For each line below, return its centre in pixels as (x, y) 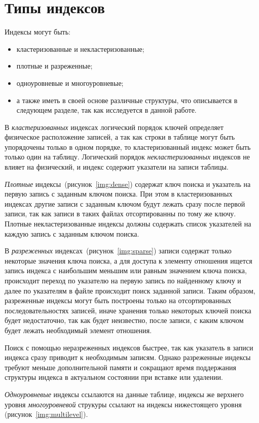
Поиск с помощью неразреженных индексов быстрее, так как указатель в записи (129, 347)
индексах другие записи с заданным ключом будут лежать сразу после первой (125, 203)
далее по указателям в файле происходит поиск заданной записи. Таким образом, (130, 290)
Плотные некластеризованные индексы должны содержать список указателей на (128, 224)
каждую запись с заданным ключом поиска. (72, 233)
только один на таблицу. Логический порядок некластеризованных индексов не (127, 157)
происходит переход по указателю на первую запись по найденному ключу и (123, 280)
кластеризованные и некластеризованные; (80, 48)
